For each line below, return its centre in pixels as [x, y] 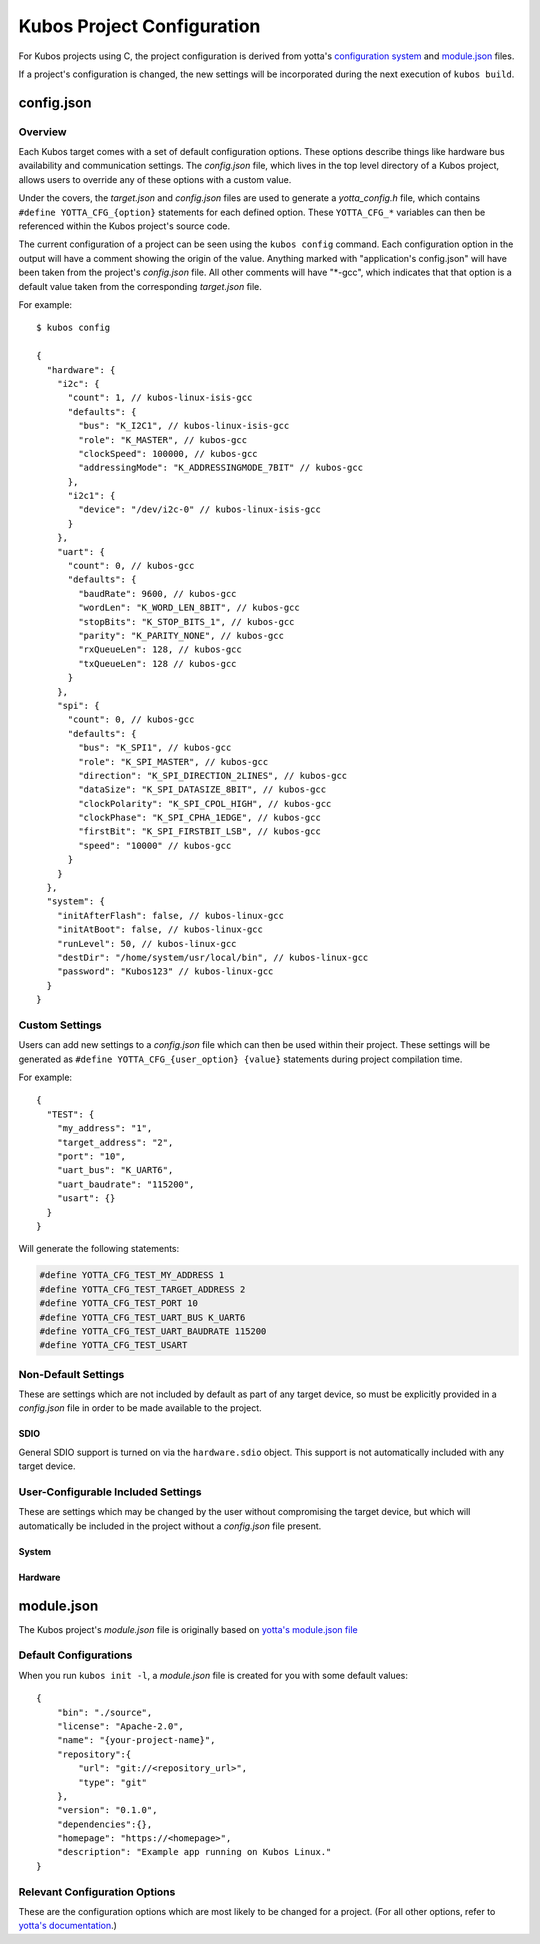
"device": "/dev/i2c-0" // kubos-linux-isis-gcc [200, 509]
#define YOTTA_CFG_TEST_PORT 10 [119, 1303]
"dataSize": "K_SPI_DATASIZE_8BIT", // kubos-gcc [202, 789]
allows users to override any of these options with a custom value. [155, 179]
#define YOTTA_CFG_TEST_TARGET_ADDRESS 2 [142, 1289]
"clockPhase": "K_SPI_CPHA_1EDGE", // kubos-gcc [200, 818]
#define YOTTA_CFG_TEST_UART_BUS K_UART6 [142, 1317]
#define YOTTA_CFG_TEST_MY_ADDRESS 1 [132, 1275]
